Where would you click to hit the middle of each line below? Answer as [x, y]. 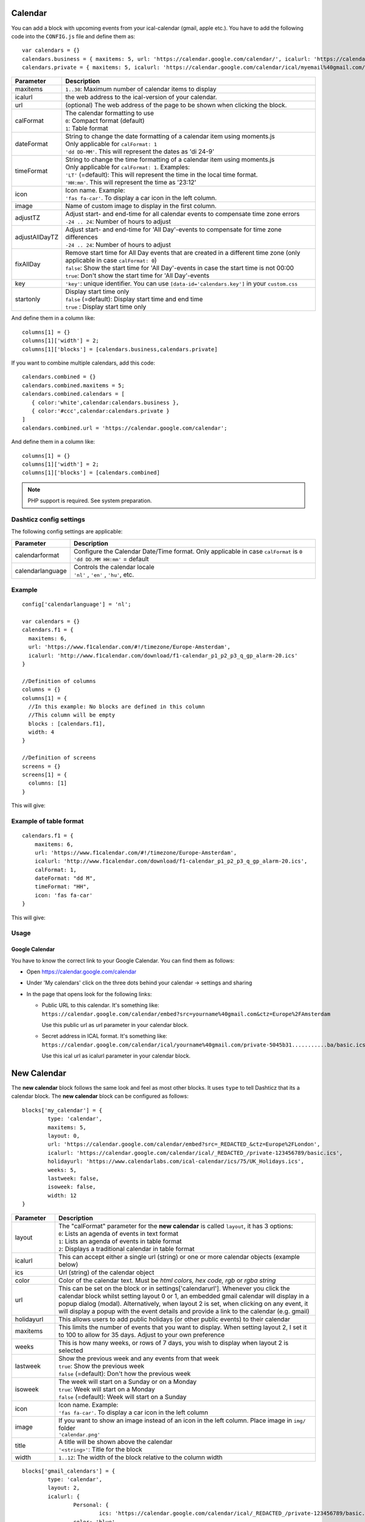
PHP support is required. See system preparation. [90, 501]
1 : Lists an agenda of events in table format [120, 1241]
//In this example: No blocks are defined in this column [116, 707]
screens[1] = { [45, 775]
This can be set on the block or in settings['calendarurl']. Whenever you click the [174, 1288]
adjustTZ [28, 218]
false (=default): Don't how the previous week [124, 1373]
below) [68, 1264]
